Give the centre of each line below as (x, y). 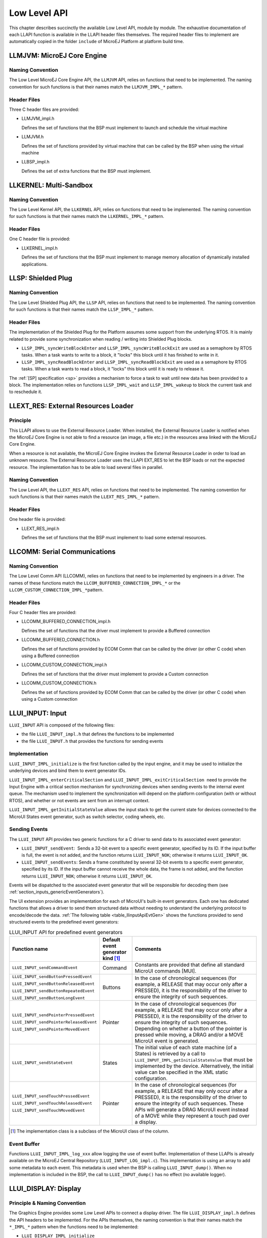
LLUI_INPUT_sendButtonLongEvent (48, 998)
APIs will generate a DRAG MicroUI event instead (192, 1109)
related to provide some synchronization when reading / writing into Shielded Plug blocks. (101, 339)
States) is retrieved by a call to (170, 1053)
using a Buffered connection (50, 656)
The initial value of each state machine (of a (186, 1047)
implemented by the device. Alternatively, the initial (194, 1066)
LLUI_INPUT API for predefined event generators (66, 932)
